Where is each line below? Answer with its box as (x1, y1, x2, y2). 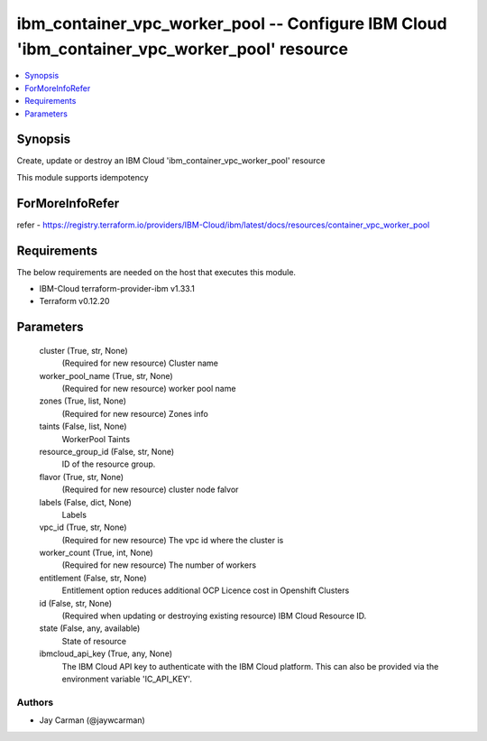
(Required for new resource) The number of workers (61, 560, 257, 570)
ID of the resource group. (61, 458, 156, 469)
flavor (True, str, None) (39, 471, 124, 482)
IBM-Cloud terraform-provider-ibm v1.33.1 (39, 283, 196, 294)
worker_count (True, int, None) (39, 547, 153, 559)
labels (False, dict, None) (39, 496, 133, 507)
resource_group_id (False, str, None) (39, 446, 175, 457)
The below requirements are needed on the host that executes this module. (16, 266, 297, 277)
